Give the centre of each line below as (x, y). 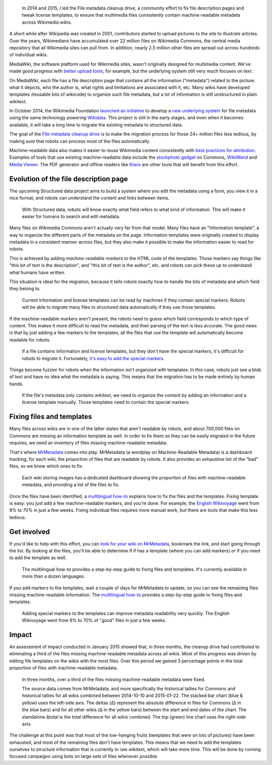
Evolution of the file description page (69, 179)
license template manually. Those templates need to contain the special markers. (106, 402)
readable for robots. (30, 339)
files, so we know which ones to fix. (46, 466)
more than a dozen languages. (53, 576)
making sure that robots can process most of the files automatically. (80, 141)
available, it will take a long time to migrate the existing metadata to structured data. (96, 125)
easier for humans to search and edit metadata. (71, 216)
